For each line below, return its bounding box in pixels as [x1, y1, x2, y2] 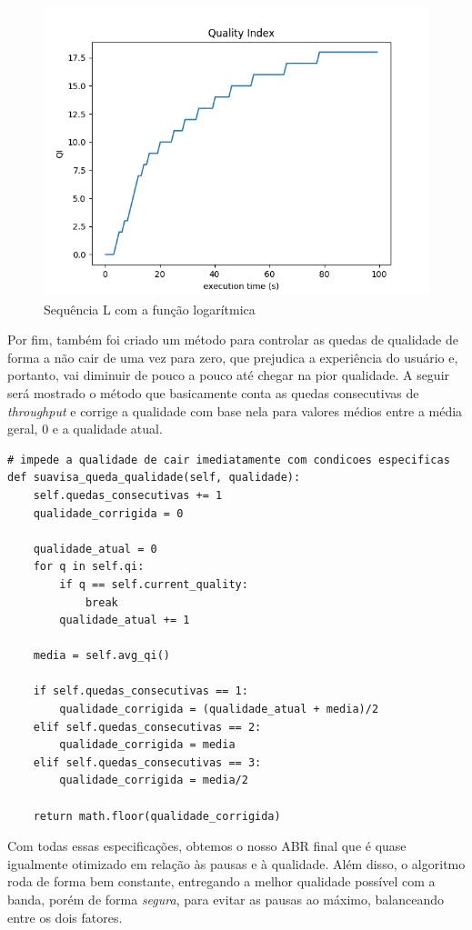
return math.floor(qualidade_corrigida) [33, 809, 281, 823]
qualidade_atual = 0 [33, 542, 157, 555]
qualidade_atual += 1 [59, 614, 190, 627]
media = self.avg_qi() [33, 649, 170, 663]
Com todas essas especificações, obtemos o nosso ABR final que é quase [7, 836, 407, 855]
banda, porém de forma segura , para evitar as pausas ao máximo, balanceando [7, 890, 444, 908]
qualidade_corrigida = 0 [33, 506, 184, 520]
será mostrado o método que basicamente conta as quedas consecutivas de [7, 383, 419, 402]
